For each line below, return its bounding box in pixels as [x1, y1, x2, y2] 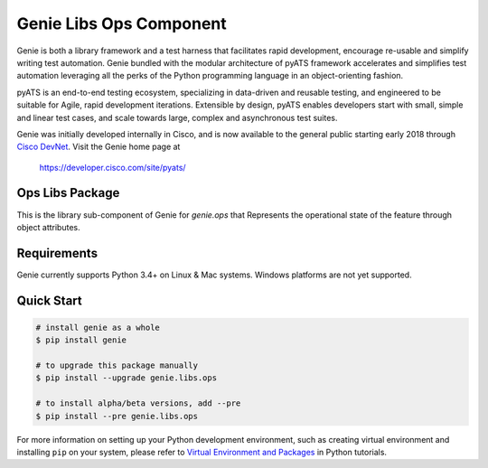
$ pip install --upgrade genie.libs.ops [35, 373, 217, 383]
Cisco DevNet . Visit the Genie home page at [16, 141, 181, 153]
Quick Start [16, 293, 82, 308]
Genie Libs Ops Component [16, 14, 227, 33]
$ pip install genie [35, 335, 127, 345]
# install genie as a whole [35, 322, 160, 332]
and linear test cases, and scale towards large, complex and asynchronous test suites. [16, 112, 338, 123]
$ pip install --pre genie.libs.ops [35, 411, 199, 421]
